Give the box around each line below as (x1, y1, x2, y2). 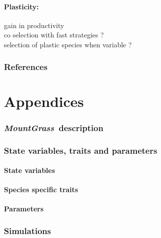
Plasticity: (4, 1, 39, 11)
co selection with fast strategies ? (4, 30, 104, 40)
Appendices (4, 91, 84, 111)
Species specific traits (4, 184, 78, 195)
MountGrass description (4, 121, 103, 134)
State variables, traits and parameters (4, 144, 158, 156)
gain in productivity (4, 20, 64, 30)
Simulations (4, 224, 51, 237)
